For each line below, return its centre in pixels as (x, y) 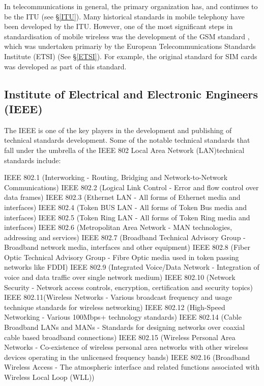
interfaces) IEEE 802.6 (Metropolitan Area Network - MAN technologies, (118, 227)
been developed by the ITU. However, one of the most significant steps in (119, 26)
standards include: (33, 160)
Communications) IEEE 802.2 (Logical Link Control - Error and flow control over (131, 187)
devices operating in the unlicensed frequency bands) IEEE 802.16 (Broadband (127, 357)
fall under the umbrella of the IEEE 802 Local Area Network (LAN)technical (124, 150)
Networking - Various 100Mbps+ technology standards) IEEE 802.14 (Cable (123, 317)
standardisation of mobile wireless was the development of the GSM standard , (127, 36)
